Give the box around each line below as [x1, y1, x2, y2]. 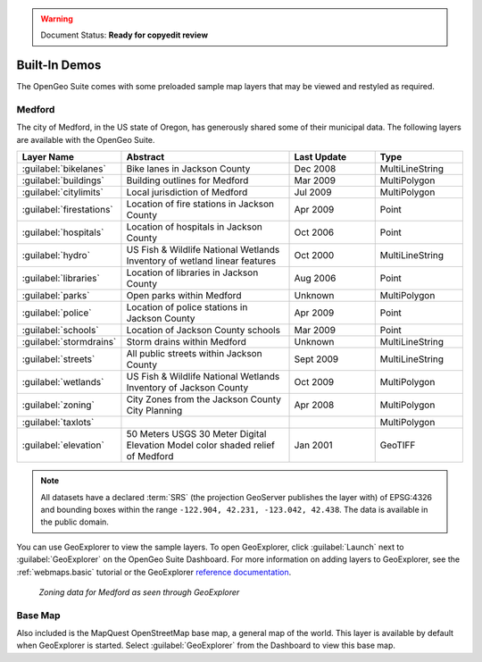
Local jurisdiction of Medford [126, 186, 248, 198]
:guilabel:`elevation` [21, 439, 104, 451]
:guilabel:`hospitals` [21, 226, 104, 239]
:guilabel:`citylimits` [21, 186, 104, 198]
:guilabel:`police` [21, 306, 92, 319]
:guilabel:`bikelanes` [21, 163, 106, 175]
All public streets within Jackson [126, 348, 262, 360]
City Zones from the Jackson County [126, 393, 281, 406]
